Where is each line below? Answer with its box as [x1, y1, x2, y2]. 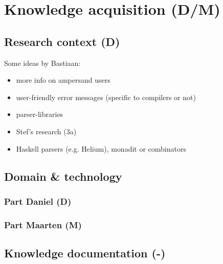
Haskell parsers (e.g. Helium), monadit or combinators [16, 143, 186, 154]
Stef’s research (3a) [16, 126, 77, 136]
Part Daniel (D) [4, 195, 72, 207]
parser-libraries [16, 109, 63, 119]
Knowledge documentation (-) [4, 245, 166, 260]
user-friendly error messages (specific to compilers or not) [16, 91, 196, 102]
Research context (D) [4, 33, 120, 49]
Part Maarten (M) [4, 218, 82, 231]
